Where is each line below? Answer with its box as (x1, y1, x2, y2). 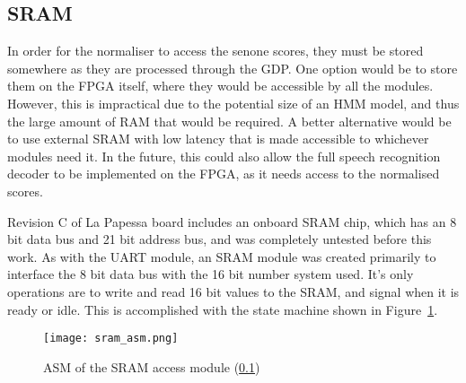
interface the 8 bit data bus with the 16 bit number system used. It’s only (7, 265, 414, 283)
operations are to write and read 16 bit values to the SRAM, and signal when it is (7, 282, 460, 300)
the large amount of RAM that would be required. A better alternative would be (7, 111, 452, 130)
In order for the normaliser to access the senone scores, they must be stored (7, 41, 424, 60)
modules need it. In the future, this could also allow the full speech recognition (7, 146, 441, 165)
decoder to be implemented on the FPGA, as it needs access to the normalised (7, 164, 440, 183)
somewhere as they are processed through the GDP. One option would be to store (7, 58, 458, 77)
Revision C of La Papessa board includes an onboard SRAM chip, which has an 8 (7, 212, 457, 231)
